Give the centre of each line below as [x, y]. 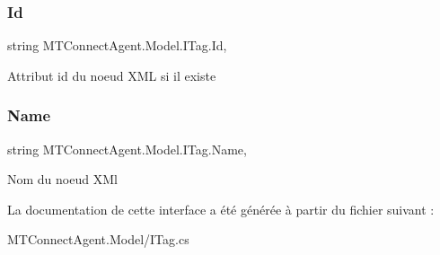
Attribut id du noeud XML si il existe [112, 75]
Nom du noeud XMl [62, 179]
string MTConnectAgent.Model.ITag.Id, [117, 45]
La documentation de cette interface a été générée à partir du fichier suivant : [221, 209]
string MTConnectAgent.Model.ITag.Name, [127, 149]
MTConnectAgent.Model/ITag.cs [98, 239]
